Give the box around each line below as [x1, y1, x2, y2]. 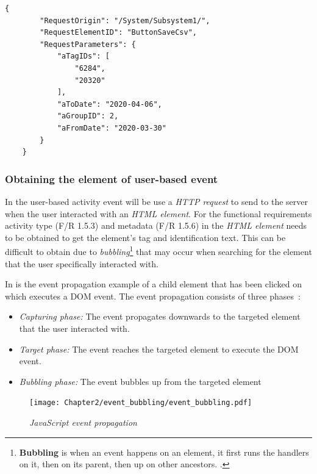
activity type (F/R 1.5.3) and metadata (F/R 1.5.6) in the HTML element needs [5, 219, 307, 232]
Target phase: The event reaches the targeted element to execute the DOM [19, 342, 299, 355]
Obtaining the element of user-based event [5, 171, 218, 186]
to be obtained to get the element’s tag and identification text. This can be [5, 231, 286, 243]
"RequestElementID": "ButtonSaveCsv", [40, 28, 197, 37]
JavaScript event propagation [29, 415, 137, 428]
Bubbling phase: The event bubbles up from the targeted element [19, 375, 262, 387]
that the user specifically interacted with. [5, 257, 158, 270]
